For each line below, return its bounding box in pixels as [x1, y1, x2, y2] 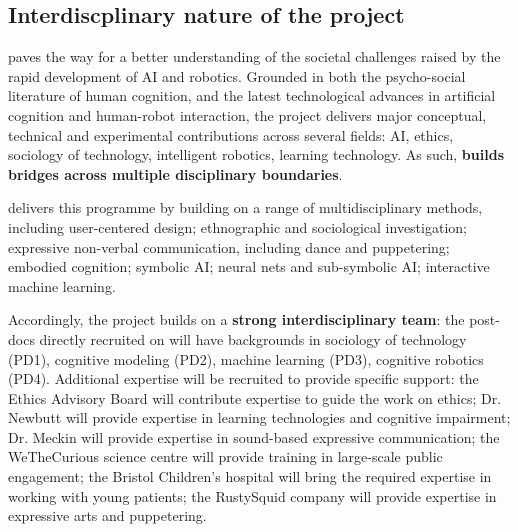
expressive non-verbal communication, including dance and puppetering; [8, 236, 450, 257]
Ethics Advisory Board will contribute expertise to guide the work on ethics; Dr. [8, 387, 502, 408]
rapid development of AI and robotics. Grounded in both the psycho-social [8, 65, 466, 86]
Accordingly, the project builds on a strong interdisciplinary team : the [8, 309, 465, 330]
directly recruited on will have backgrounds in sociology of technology [39, 328, 467, 349]
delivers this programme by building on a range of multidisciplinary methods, [8, 197, 483, 218]
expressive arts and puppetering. [8, 505, 207, 526]
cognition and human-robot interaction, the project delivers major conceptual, [8, 104, 487, 125]
